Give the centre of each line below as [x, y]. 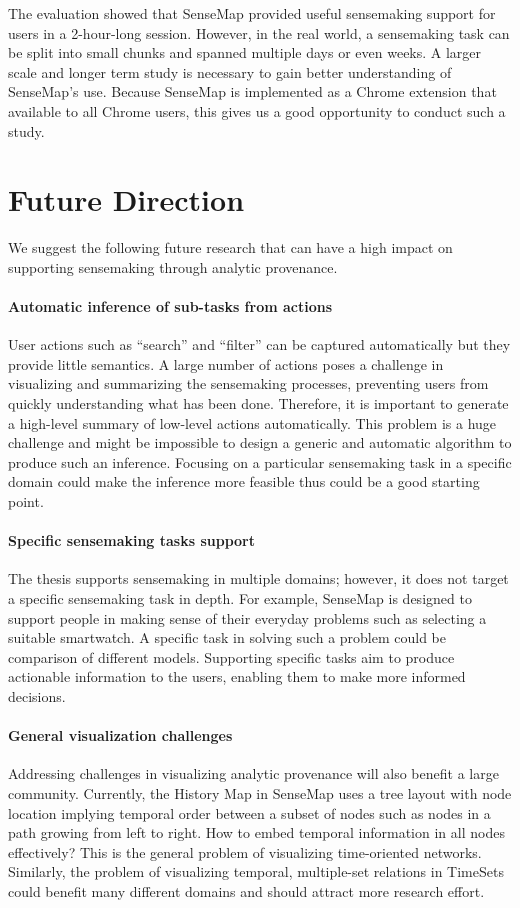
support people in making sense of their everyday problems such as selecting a [247, 617]
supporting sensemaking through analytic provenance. [173, 266]
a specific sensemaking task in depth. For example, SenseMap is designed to [240, 598]
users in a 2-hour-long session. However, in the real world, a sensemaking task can [259, 32]
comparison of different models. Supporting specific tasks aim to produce [231, 656]
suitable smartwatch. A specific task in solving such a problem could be [227, 637]
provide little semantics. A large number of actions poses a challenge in [226, 363]
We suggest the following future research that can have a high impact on [230, 247]
